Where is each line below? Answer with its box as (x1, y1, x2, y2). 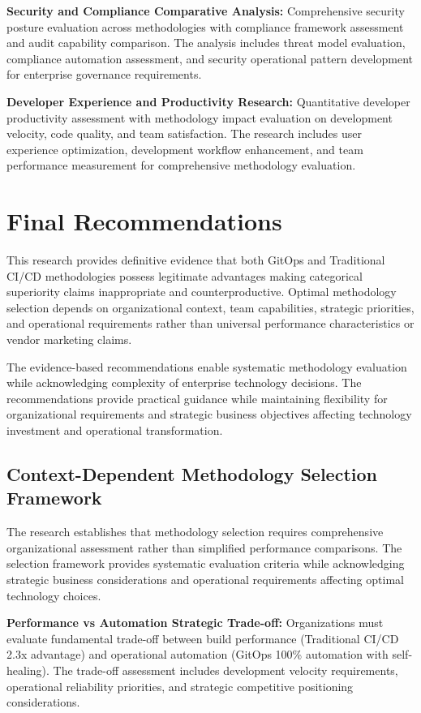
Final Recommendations (6, 204, 282, 238)
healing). (6, 661, 49, 678)
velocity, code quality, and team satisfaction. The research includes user (6, 125, 362, 142)
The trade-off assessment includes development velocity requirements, (53, 661, 398, 678)
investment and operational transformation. (6, 422, 223, 438)
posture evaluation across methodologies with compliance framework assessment (6, 18, 404, 35)
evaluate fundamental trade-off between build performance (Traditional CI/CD (6, 629, 399, 646)
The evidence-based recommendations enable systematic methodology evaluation (6, 358, 407, 375)
